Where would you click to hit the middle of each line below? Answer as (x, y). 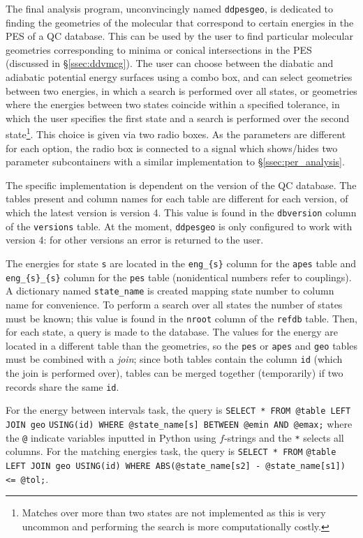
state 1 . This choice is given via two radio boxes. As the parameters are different (176, 133)
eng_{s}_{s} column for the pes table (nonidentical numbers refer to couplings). (179, 277)
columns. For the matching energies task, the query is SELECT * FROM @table (171, 451)
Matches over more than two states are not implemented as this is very (174, 513)
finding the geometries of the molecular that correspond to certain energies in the (180, 22)
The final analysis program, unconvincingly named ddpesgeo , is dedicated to (170, 8)
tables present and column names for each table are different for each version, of (177, 199)
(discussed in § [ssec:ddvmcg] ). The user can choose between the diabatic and (170, 63)
